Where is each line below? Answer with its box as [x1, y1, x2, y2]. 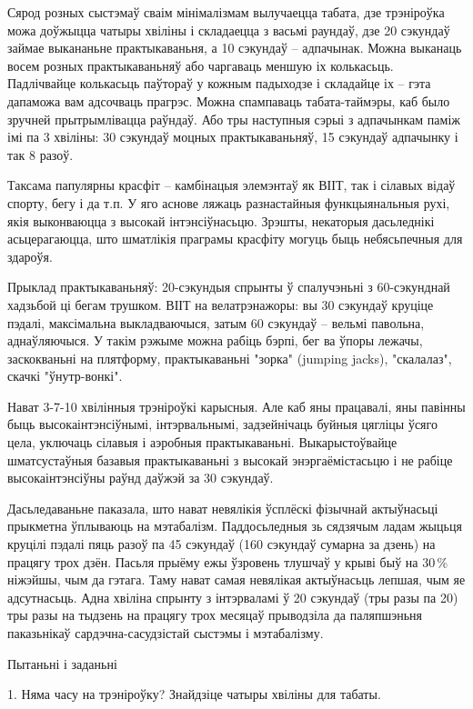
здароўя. [7, 246, 53, 265]
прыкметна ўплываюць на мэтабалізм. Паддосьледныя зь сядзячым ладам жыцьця [7, 516, 462, 535]
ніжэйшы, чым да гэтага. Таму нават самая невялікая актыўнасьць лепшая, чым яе [7, 570, 466, 589]
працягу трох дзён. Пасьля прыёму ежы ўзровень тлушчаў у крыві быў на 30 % [7, 552, 448, 571]
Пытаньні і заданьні [7, 654, 117, 673]
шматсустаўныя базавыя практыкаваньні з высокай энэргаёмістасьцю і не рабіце [7, 450, 453, 469]
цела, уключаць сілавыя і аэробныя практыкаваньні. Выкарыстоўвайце [7, 433, 398, 452]
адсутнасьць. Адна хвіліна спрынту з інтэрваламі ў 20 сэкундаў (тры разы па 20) [7, 587, 458, 606]
